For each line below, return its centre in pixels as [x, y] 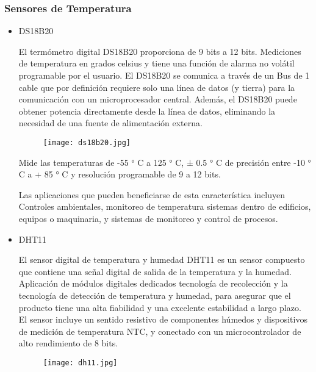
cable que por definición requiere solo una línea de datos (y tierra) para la [157, 87]
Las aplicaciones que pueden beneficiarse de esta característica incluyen [152, 194]
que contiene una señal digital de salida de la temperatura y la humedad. [155, 271]
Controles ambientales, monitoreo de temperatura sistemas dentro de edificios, [165, 206]
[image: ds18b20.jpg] [87, 142]
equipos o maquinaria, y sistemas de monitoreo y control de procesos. [148, 218]
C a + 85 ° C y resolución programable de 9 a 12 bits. [120, 174]
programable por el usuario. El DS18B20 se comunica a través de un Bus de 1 [164, 75]
